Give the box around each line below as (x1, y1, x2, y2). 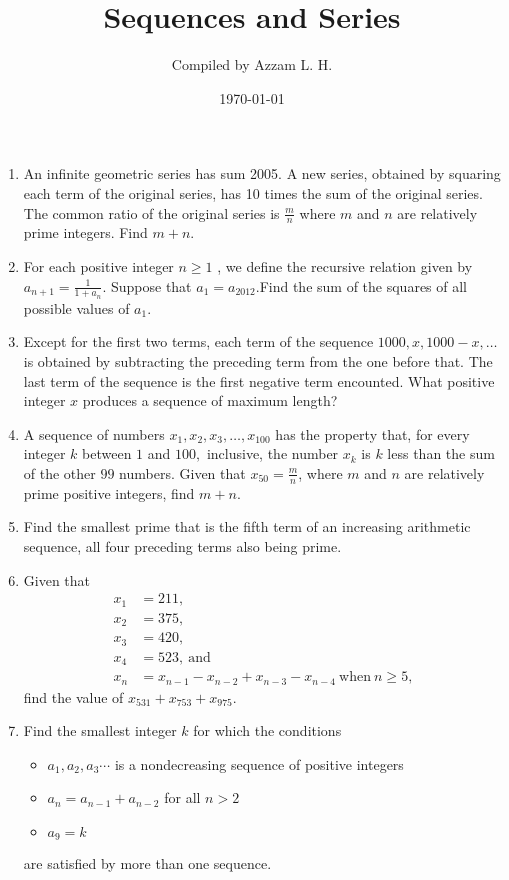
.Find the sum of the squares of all (255, 275, 468, 296)
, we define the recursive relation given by (217, 255, 473, 276)
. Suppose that (102, 275, 192, 296)
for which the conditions (193, 720, 342, 741)
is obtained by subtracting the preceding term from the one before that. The (23, 350, 493, 371)
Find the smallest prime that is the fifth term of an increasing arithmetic (23, 516, 471, 537)
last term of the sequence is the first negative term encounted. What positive (23, 370, 495, 391)
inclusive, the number (206, 443, 339, 464)
